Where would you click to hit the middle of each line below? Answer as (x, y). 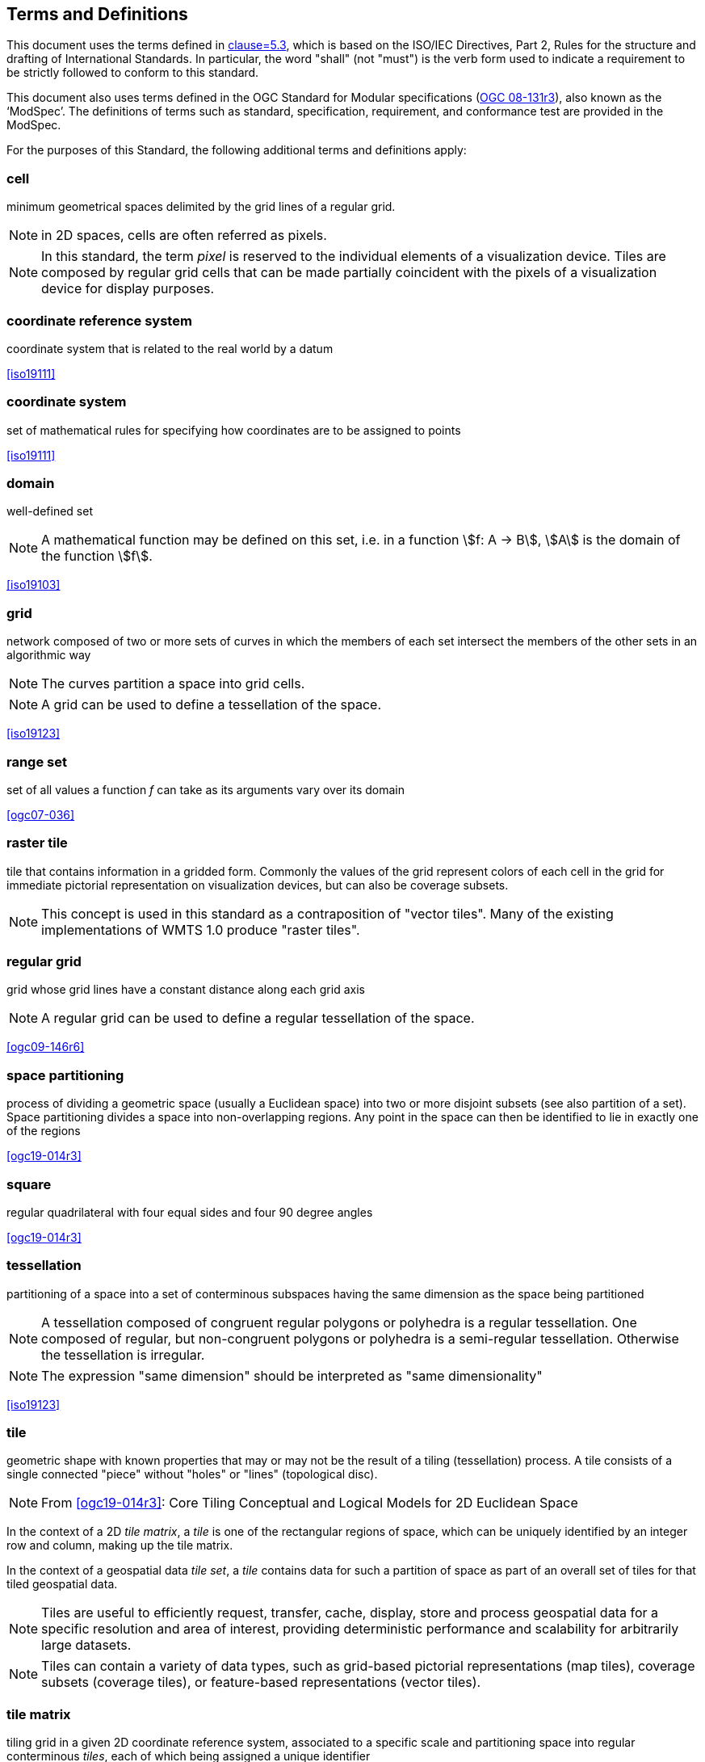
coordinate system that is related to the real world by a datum (170, 348)
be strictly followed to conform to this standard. (133, 73)
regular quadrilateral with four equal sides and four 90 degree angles (190, 1212)
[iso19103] (34, 585)
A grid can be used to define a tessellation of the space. (212, 705)
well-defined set (50, 511)
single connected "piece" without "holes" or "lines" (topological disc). (192, 1474)
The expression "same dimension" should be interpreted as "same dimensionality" (292, 1375)
